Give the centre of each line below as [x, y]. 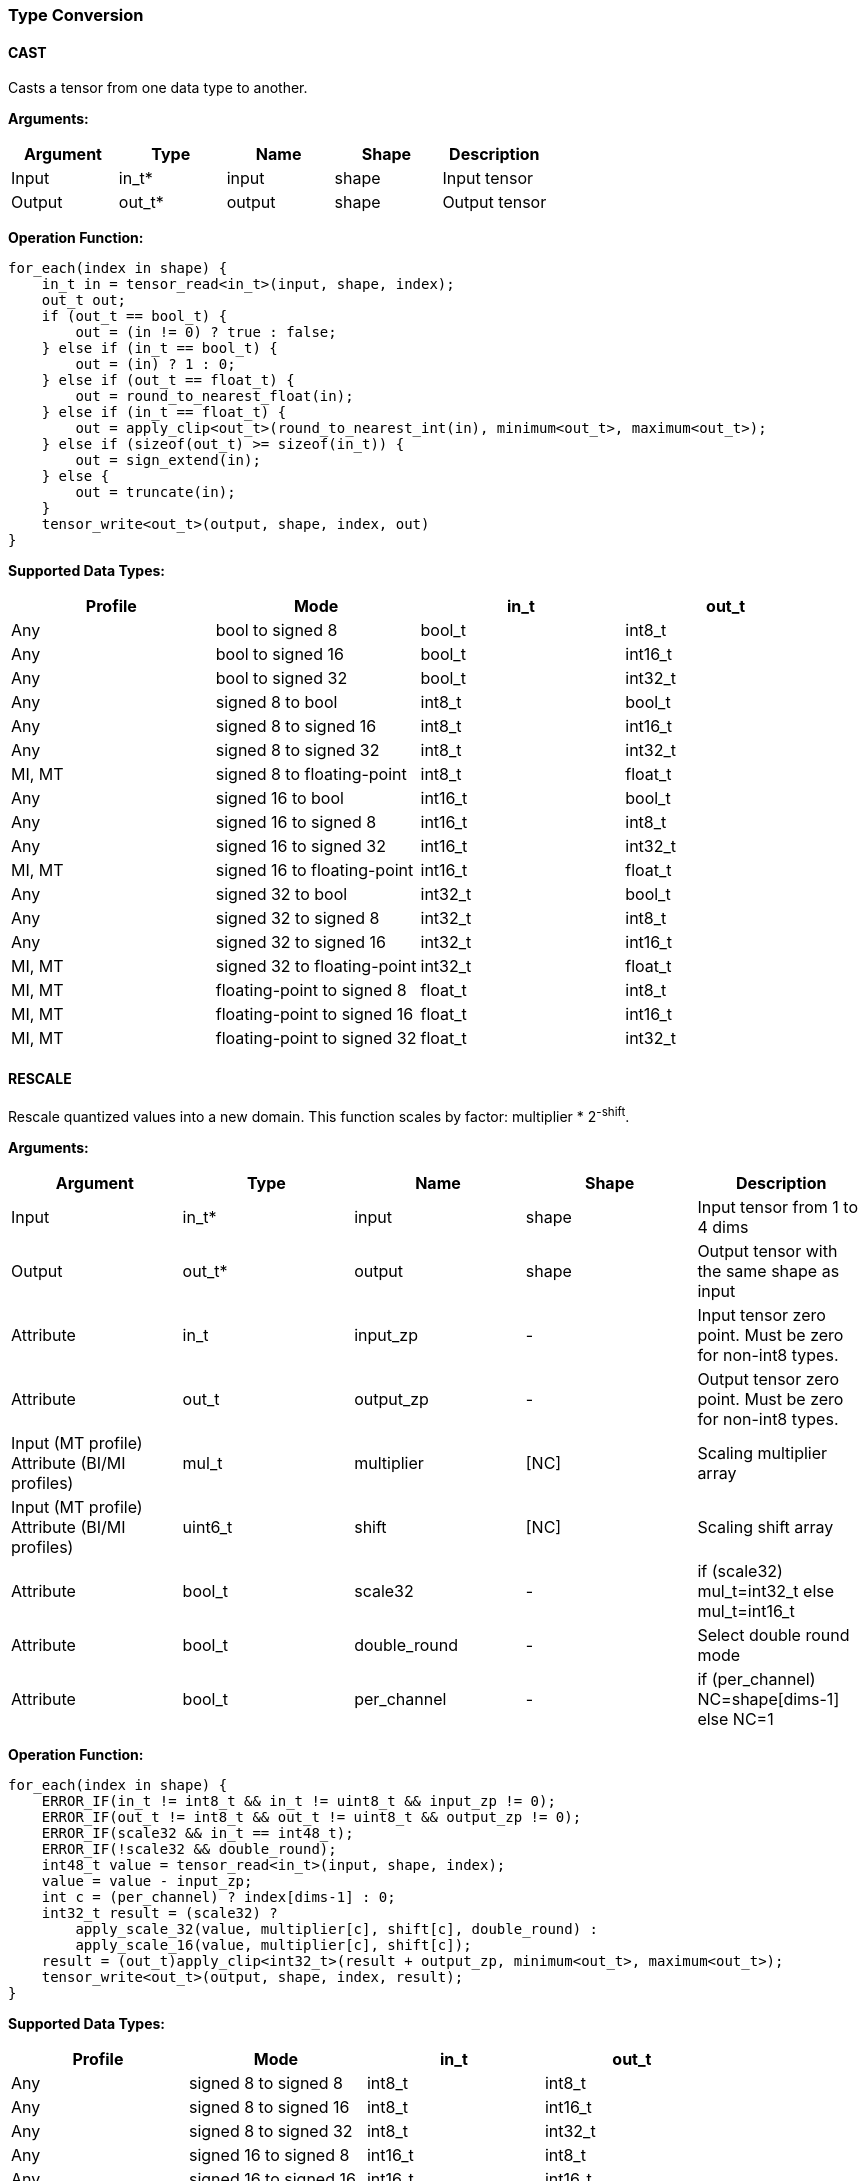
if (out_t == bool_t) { [134, 316]
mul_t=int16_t [746, 1611]
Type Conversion [76, 15]
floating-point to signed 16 [314, 1014]
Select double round [773, 1635]
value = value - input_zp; [147, 1881]
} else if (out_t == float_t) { [168, 380]
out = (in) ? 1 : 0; [155, 364]
